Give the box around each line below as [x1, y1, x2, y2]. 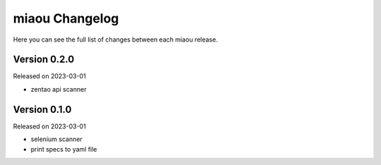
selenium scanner [30, 135, 83, 144]
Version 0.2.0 [13, 54, 75, 66]
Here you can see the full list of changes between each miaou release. [13, 35, 218, 44]
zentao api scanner [30, 85, 87, 93]
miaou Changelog [13, 11, 119, 26]
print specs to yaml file [30, 145, 97, 153]
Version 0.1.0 [13, 103, 72, 116]
